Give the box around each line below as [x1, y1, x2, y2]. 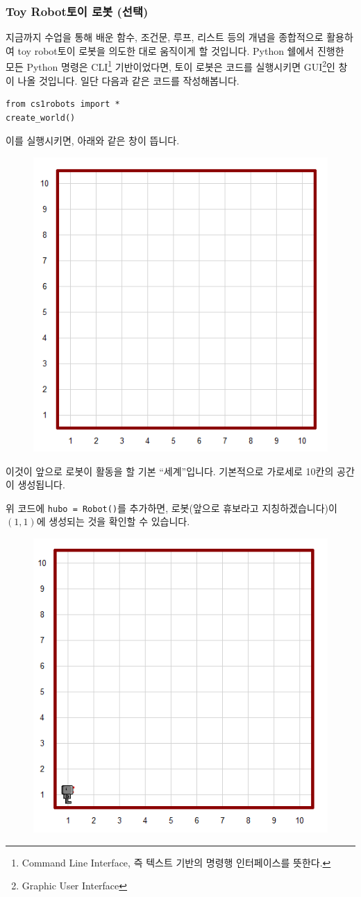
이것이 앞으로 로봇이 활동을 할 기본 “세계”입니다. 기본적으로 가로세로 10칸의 [6, 463, 334, 478]
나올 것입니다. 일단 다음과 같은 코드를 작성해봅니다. [17, 73, 240, 87]
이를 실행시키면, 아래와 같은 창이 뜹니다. [6, 133, 180, 148]
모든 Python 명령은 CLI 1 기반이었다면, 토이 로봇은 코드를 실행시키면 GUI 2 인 [6, 58, 335, 74]
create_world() [6, 112, 76, 123]
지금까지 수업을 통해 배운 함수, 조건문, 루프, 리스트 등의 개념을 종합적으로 [6, 30, 324, 44]
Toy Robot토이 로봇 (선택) [6, 2, 149, 19]
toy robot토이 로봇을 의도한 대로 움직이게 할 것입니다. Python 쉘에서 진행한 [17, 43, 344, 58]
